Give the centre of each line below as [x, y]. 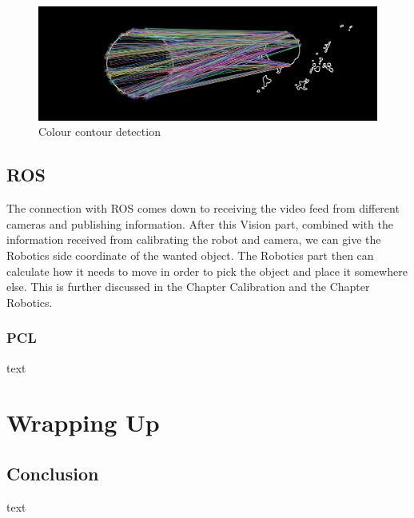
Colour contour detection [100, 131]
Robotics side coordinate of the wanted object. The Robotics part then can [190, 255]
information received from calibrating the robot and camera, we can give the [194, 239]
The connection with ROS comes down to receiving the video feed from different [203, 208]
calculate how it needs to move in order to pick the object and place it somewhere [207, 271]
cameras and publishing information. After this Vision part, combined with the [200, 223]
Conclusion [53, 473]
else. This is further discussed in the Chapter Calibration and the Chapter [188, 287]
